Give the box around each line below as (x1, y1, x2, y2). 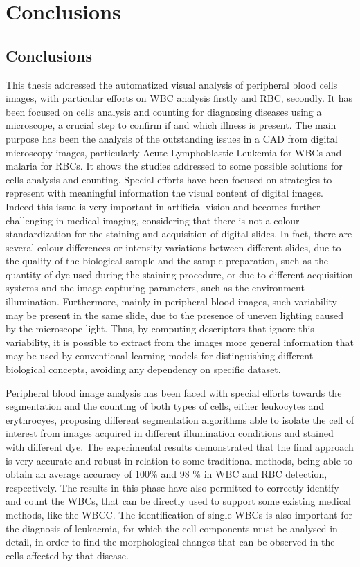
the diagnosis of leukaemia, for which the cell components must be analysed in (6, 521, 338, 535)
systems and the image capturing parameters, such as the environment (6, 280, 305, 295)
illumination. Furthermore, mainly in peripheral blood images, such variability (6, 294, 338, 309)
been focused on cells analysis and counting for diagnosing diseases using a (6, 104, 322, 118)
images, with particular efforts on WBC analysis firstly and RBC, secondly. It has (6, 91, 352, 105)
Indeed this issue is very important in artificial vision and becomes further (6, 199, 321, 213)
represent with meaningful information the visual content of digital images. (6, 186, 323, 200)
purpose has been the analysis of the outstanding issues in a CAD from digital (6, 131, 338, 145)
